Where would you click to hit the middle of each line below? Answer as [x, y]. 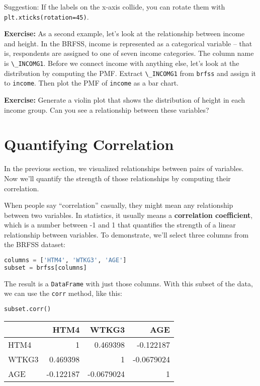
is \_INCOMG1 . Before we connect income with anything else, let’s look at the [122, 63]
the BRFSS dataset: [35, 244]
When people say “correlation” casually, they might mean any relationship [119, 205]
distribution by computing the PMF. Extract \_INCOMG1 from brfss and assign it [130, 73]
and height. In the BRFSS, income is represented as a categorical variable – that [128, 43]
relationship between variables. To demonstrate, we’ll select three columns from [126, 234]
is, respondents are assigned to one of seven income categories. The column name [129, 53]
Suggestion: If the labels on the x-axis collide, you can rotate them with [115, 7]
